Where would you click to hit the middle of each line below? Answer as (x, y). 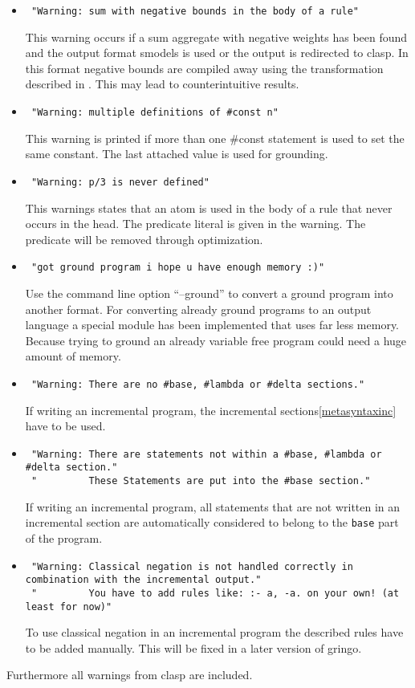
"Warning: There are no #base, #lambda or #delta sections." (198, 384)
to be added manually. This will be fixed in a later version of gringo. (193, 647)
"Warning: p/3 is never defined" (120, 182)
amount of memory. (73, 356)
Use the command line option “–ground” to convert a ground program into (209, 293)
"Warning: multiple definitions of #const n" (155, 113)
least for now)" (69, 607)
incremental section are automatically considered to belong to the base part (212, 522)
